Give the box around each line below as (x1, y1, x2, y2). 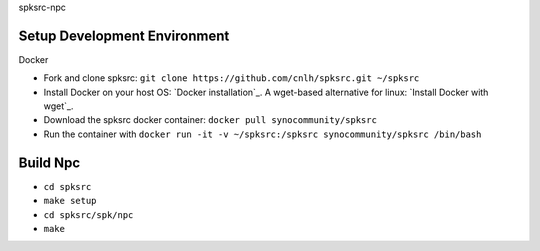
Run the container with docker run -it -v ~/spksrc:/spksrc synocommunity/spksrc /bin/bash (43, 128, 482, 140)
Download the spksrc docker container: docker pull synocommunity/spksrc (43, 114, 377, 126)
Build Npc (18, 154, 81, 171)
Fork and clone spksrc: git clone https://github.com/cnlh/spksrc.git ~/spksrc (43, 72, 420, 84)
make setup (43, 195, 97, 207)
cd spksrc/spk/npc (43, 209, 134, 220)
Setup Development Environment (18, 27, 230, 44)
